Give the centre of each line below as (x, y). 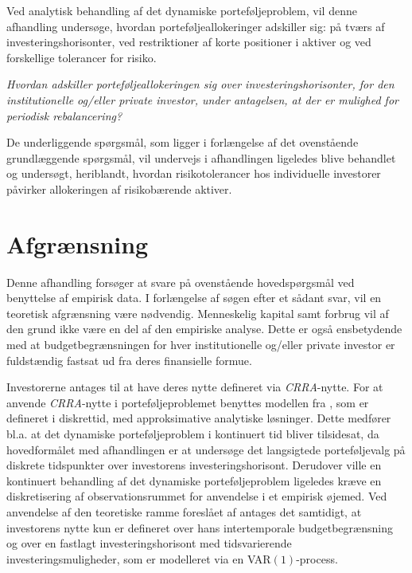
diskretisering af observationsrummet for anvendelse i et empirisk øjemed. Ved (197, 496)
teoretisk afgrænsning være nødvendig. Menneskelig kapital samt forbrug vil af (198, 313)
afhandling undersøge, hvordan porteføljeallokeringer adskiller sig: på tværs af (196, 26)
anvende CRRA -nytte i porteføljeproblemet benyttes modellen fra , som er (188, 402)
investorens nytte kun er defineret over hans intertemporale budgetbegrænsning (200, 527)
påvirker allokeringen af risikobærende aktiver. (119, 188)
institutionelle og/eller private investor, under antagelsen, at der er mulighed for (202, 99)
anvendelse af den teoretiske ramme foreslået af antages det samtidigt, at (184, 511)
